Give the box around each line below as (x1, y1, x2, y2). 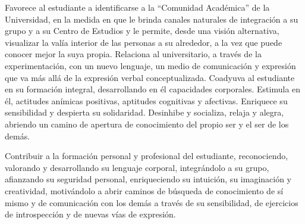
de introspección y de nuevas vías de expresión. (5, 208, 176, 220)
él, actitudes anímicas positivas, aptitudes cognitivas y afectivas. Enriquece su (5, 94, 288, 107)
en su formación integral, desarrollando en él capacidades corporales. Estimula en (5, 83, 301, 95)
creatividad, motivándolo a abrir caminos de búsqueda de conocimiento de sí (5, 184, 284, 197)
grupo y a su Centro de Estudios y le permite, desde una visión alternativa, (5, 24, 279, 37)
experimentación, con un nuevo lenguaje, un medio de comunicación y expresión (5, 59, 296, 71)
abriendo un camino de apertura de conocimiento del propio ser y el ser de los (5, 117, 289, 130)
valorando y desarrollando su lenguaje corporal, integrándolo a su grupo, (5, 161, 269, 173)
